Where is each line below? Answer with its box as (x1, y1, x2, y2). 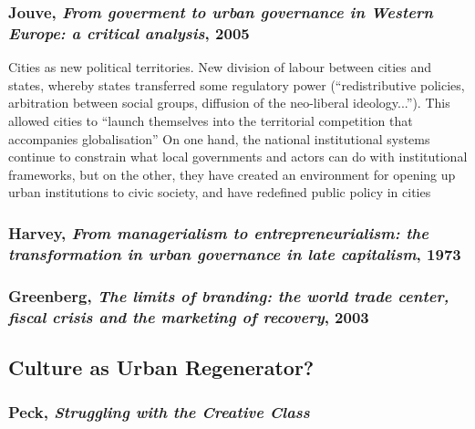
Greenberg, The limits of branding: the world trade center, (8, 284, 449, 307)
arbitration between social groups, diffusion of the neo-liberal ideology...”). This (8, 93, 450, 112)
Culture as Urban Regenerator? (8, 352, 315, 381)
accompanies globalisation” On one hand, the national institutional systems (8, 129, 430, 148)
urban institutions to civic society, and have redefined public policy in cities (8, 183, 431, 202)
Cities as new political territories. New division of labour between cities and (8, 58, 432, 77)
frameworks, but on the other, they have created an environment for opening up (8, 164, 456, 183)
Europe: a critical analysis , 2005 (8, 21, 250, 44)
